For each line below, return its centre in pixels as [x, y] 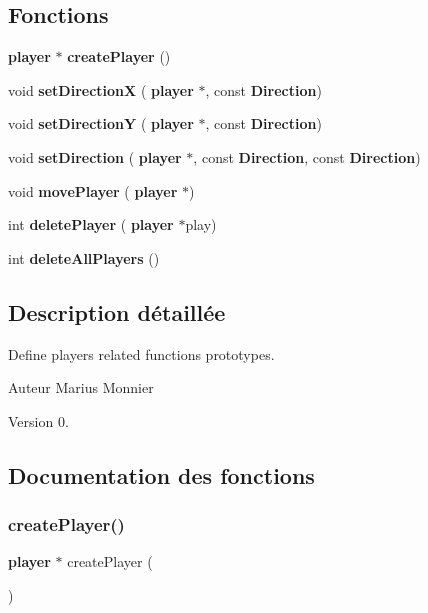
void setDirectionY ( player [101, 123]
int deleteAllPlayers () [84, 257]
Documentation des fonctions [161, 474]
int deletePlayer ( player [91, 224]
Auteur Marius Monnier [81, 387]
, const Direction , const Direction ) [307, 156]
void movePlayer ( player [93, 190]
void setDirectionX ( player [101, 89]
